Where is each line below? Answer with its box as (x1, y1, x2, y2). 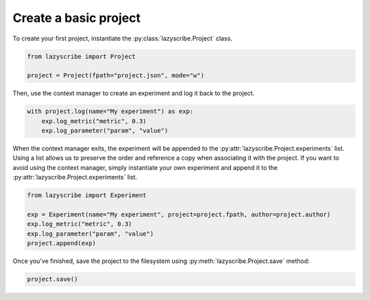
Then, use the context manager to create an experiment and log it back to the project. (12, 89, 255, 97)
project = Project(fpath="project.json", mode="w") (27, 72, 205, 79)
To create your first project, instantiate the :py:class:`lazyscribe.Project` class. (12, 34, 233, 42)
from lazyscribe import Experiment (27, 192, 147, 199)
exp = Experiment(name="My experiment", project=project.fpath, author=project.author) (27, 210, 331, 218)
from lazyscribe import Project (27, 52, 136, 60)
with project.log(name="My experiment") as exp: (27, 108, 194, 116)
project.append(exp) (27, 240, 96, 247)
